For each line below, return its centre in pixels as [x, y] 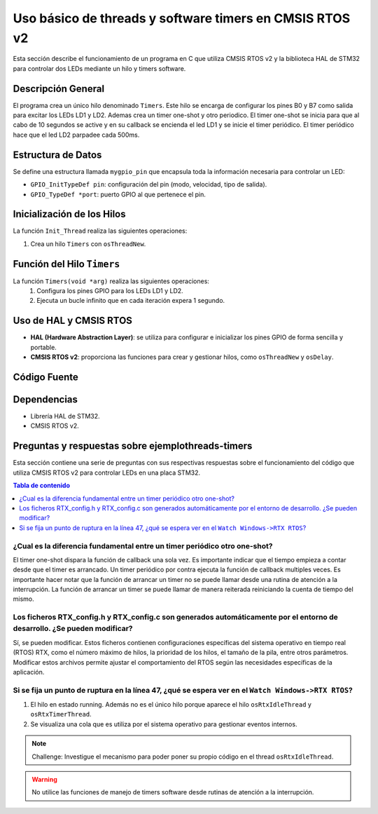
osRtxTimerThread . [61, 714]
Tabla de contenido [41, 486]
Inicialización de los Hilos [69, 214]
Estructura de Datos [57, 155]
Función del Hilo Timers [66, 264]
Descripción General [59, 89]
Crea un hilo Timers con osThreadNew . [88, 244]
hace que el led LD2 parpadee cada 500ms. [76, 135]
